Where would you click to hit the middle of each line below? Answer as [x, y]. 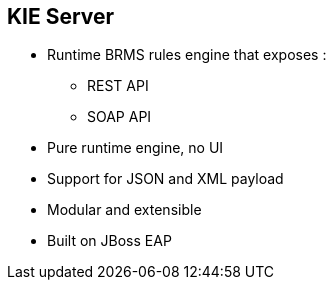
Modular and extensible [124, 210]
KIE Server [61, 16]
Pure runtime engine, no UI [135, 148]
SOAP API [119, 117]
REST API [118, 86]
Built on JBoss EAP [109, 241]
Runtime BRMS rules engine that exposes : [187, 55]
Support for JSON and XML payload [165, 179]
